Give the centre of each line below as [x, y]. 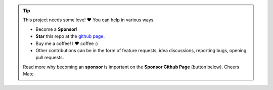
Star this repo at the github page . [70, 36]
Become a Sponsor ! [57, 29]
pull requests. [50, 58]
